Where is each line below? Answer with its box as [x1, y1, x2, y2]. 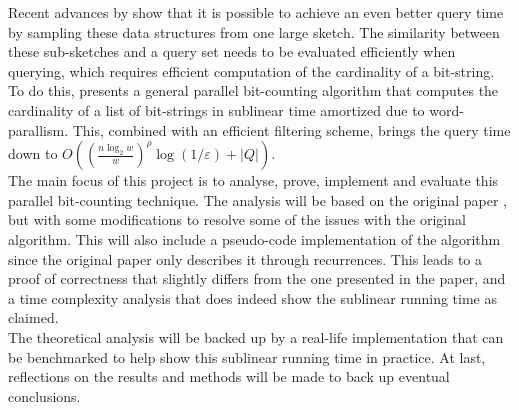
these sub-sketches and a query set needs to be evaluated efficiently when [8, 41, 456, 62]
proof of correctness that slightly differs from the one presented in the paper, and [8, 268, 506, 289]
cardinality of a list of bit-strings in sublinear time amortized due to [8, 99, 425, 120]
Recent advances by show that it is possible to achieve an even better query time [8, 2, 504, 22]
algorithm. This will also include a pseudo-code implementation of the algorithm [8, 228, 501, 249]
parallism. [8, 119, 69, 140]
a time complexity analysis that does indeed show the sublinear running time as [8, 287, 497, 308]
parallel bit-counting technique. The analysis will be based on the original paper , [8, 189, 507, 210]
